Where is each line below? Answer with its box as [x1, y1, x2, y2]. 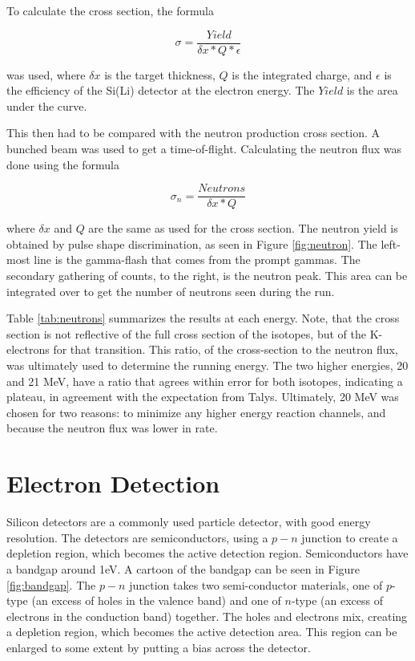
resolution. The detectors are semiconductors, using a [6, 529, 268, 545]
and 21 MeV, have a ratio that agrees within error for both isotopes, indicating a [6, 372, 403, 389]
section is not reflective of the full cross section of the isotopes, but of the [6, 325, 366, 342]
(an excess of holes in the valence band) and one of [31, 592, 281, 609]
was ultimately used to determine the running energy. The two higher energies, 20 [6, 357, 409, 374]
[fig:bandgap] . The [6, 576, 96, 593]
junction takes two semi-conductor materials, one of [129, 576, 383, 593]
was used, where [6, 66, 86, 83]
